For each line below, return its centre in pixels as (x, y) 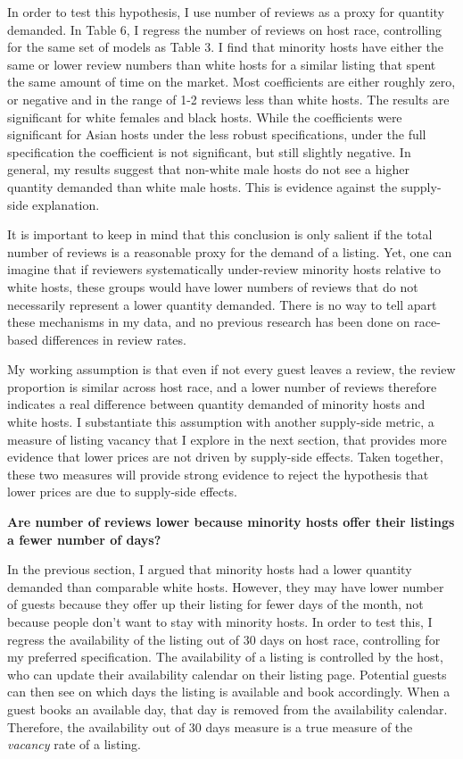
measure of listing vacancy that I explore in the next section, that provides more (227, 439)
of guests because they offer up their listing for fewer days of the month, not (215, 604)
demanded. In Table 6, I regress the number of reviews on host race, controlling (225, 29)
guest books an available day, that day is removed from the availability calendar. (227, 709)
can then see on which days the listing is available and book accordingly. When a (229, 692)
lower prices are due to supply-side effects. (122, 492)
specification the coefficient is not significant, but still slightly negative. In (209, 151)
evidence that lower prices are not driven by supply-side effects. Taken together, (225, 457)
